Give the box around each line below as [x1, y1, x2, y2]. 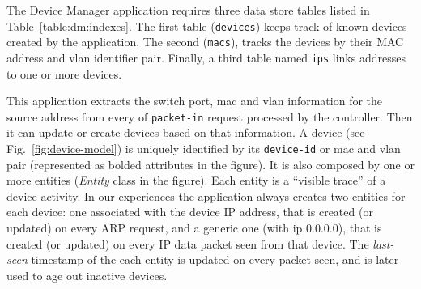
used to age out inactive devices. [6, 266, 168, 283]
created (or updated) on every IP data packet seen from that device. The [6, 235, 369, 252]
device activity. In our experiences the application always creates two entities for [6, 187, 406, 204]
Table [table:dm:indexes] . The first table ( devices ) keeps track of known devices [6, 17, 407, 34]
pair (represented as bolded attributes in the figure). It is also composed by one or [6, 155, 415, 172]
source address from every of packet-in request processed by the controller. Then [6, 108, 413, 125]
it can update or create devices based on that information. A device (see [6, 124, 365, 141]
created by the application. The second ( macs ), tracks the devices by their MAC [6, 33, 404, 50]
